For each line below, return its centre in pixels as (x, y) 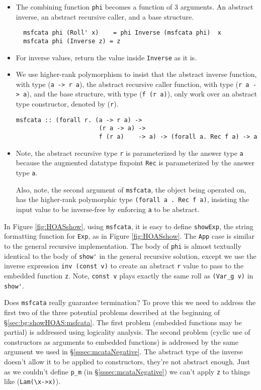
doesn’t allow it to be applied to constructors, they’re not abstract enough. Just (127, 361)
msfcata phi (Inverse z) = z (72, 41)
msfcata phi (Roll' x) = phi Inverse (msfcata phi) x (122, 33)
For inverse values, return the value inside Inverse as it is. (106, 57)
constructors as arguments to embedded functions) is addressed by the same (121, 342)
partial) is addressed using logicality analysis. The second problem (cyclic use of (127, 332)
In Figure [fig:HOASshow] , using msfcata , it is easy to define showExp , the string (129, 226)
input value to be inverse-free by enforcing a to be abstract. (108, 209)
